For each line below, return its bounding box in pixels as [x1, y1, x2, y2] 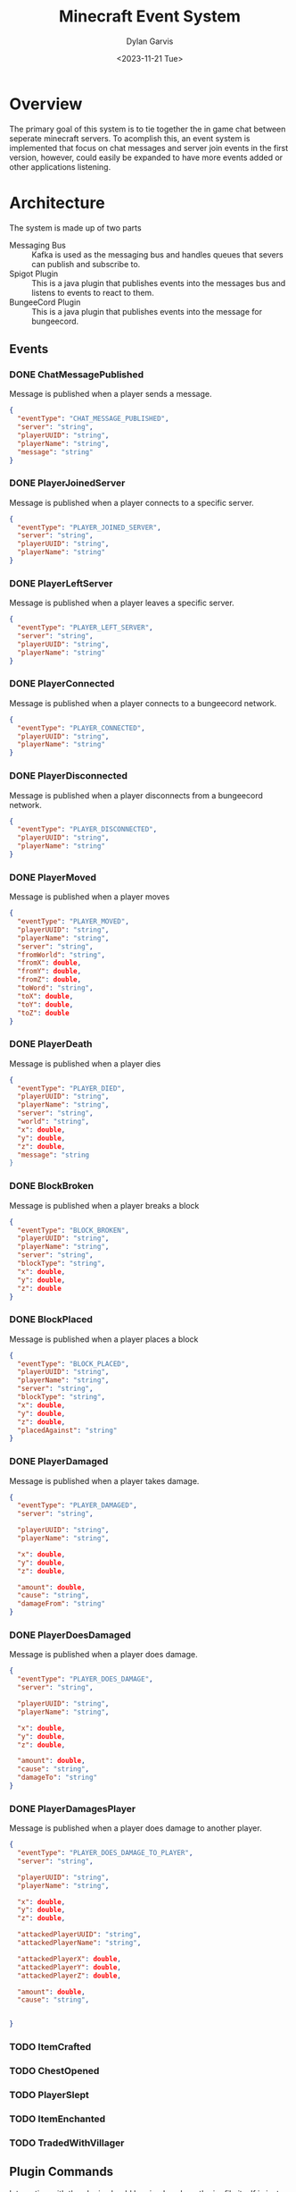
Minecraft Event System [59, 6, 241, 27]
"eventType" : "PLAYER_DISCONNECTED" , [17, 825, 158, 834]
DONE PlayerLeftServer [9, 577, 113, 589]
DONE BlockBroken [9, 1180, 95, 1193]
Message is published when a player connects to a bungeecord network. [9, 697, 277, 708]
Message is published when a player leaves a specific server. [9, 597, 234, 609]
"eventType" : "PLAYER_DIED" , [17, 1083, 126, 1092]
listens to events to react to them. [31, 287, 154, 298]
